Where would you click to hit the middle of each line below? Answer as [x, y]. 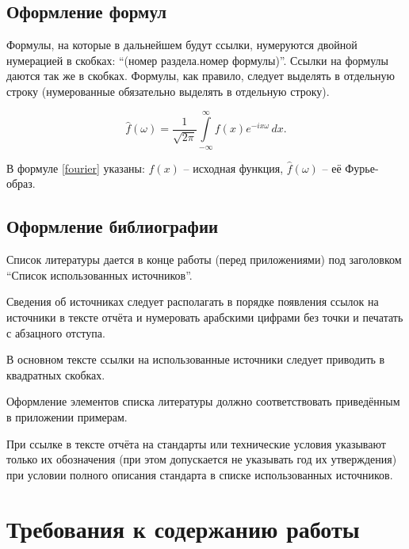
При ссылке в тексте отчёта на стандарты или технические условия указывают [196, 443]
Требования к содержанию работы [183, 529]
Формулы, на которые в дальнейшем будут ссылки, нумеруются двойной [182, 45]
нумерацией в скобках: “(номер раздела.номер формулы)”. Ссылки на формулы [197, 60]
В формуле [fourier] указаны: [76, 168]
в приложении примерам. [67, 416]
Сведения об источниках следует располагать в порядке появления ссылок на [193, 301]
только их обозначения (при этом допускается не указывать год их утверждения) [202, 459]
